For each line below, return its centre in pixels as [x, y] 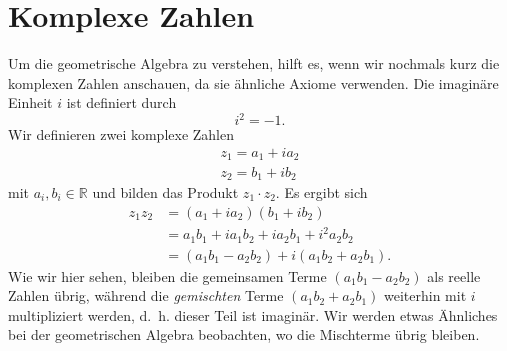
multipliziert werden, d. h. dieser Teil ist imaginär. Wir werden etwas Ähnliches [253, 314]
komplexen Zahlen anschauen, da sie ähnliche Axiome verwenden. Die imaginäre [253, 82]
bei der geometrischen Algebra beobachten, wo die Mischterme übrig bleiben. [244, 334]
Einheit [30, 102]
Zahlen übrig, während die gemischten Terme [146, 295]
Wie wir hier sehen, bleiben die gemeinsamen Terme [167, 275]
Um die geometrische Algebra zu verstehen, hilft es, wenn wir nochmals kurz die [254, 63]
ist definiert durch [121, 102]
